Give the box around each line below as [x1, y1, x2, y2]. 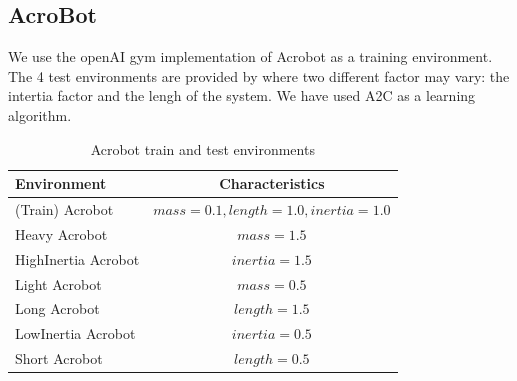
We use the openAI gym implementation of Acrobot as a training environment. [8, 46, 493, 67]
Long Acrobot [15, 298, 100, 319]
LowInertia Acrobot [15, 323, 136, 344]
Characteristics [219, 173, 325, 194]
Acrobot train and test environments [90, 138, 315, 159]
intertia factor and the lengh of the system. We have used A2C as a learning [8, 85, 476, 106]
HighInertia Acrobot [15, 248, 140, 269]
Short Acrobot [15, 348, 103, 369]
